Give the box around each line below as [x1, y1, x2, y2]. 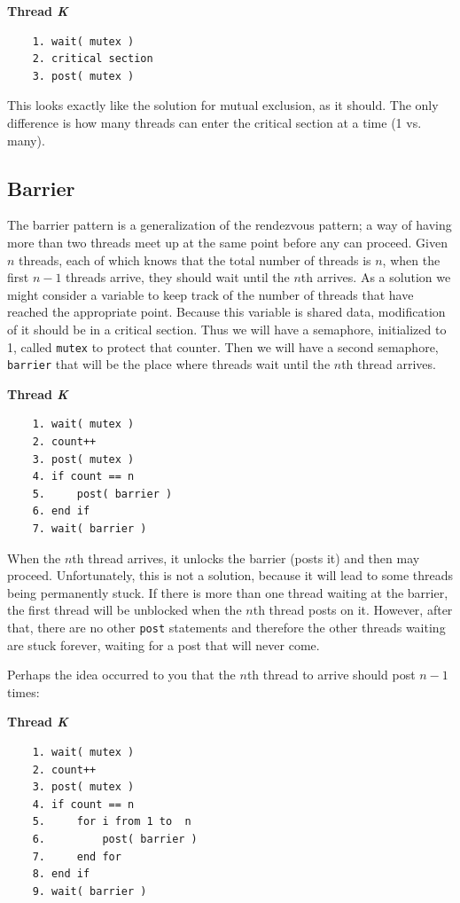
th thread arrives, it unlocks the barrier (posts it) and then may [72, 548, 420, 567]
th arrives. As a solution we [300, 268, 451, 287]
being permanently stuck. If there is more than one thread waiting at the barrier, [7, 583, 448, 601]
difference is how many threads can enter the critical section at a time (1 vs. [7, 113, 422, 131]
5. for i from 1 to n [32, 815, 191, 828]
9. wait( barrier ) [32, 884, 147, 898]
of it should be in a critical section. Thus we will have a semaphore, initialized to [7, 319, 447, 338]
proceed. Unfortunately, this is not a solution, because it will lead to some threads [7, 566, 454, 585]
